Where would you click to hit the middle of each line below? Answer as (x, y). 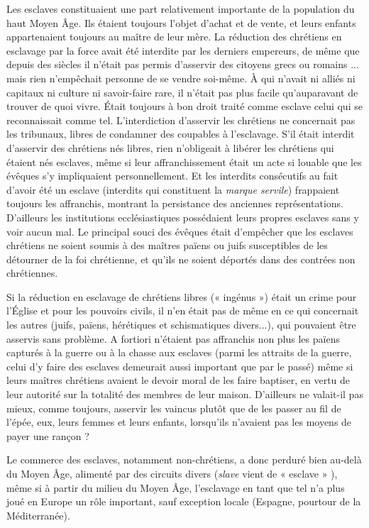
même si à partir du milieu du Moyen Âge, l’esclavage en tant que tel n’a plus (176, 487)
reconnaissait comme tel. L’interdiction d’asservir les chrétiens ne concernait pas (181, 120)
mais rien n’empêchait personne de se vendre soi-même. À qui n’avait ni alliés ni (181, 78)
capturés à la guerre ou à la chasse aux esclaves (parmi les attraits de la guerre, (179, 352)
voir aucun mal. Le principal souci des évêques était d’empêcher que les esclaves (180, 231)
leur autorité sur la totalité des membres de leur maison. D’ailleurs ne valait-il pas (185, 394)
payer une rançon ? (48, 435)
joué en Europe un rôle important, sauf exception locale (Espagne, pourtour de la (184, 501)
